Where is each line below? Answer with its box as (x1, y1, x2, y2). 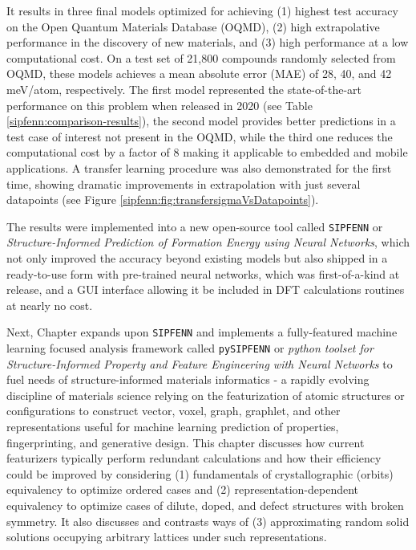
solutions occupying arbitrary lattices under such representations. (6, 528, 327, 545)
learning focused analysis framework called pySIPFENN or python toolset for (6, 340, 374, 356)
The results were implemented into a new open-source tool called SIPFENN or (6, 218, 383, 234)
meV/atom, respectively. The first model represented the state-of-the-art (6, 80, 362, 97)
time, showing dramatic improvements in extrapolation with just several (6, 175, 361, 192)
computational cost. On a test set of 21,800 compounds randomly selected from (6, 49, 396, 66)
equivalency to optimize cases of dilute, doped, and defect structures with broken (6, 497, 404, 513)
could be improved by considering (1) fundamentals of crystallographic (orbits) (6, 465, 394, 482)
